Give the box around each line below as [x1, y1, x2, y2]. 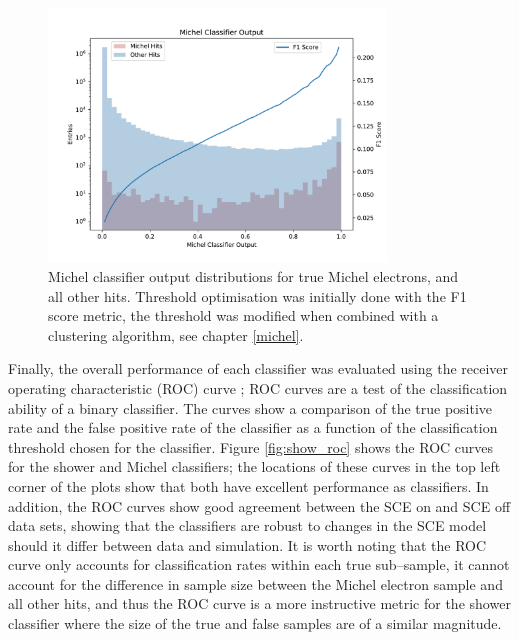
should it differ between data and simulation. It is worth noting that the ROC [8, 534, 487, 555]
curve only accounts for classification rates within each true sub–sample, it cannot [8, 554, 510, 575]
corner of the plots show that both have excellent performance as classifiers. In [8, 475, 489, 496]
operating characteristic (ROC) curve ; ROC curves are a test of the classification [8, 377, 508, 398]
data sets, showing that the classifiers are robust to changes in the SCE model [8, 515, 487, 536]
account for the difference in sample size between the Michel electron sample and [8, 573, 503, 594]
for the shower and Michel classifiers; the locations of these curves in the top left [8, 456, 501, 477]
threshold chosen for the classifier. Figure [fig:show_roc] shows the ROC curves [8, 436, 494, 457]
